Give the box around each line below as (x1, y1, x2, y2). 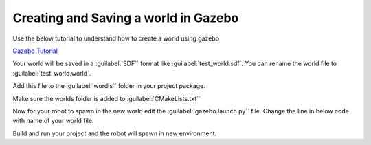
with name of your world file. (12, 117, 94, 125)
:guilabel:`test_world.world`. (12, 69, 91, 77)
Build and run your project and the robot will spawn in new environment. (12, 129, 217, 137)
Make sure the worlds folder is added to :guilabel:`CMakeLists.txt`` (12, 94, 201, 102)
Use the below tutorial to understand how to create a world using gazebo (12, 34, 220, 43)
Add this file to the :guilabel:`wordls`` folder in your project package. (12, 82, 205, 90)
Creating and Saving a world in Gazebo (12, 10, 239, 25)
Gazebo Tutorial (12, 47, 58, 55)
